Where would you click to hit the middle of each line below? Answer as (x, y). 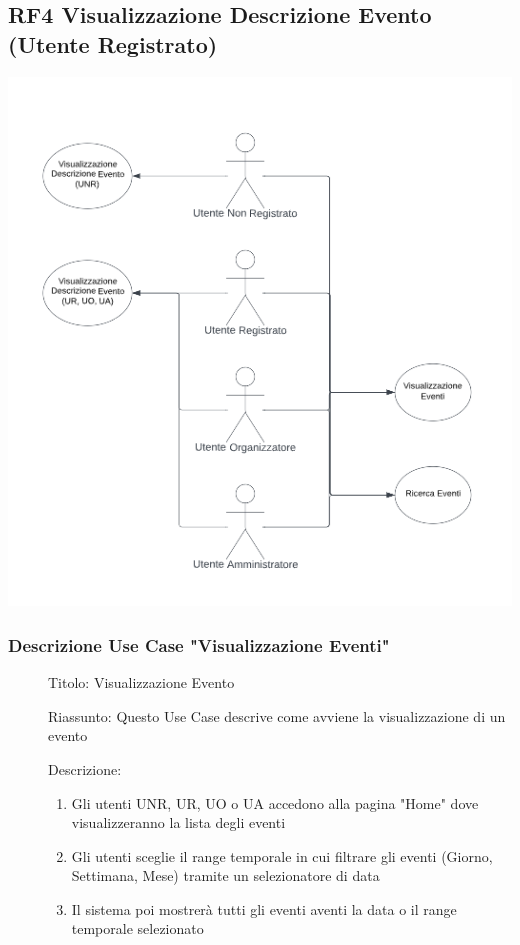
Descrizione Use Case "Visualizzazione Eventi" (199, 644)
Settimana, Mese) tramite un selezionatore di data (225, 875)
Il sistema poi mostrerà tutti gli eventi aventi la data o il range (264, 908)
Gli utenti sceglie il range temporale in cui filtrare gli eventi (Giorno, (282, 855)
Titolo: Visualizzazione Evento (141, 682)
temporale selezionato (137, 928)
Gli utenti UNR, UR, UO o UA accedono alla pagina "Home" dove (275, 802)
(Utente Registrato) (113, 43)
